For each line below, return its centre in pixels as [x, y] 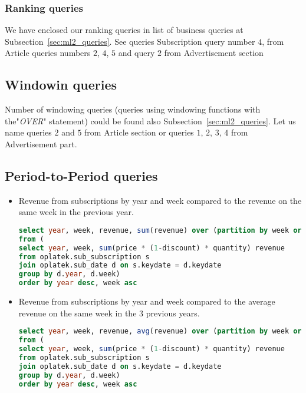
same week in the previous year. [76, 212]
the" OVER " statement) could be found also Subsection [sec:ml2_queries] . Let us [150, 120]
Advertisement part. [41, 143]
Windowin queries [61, 85]
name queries [28, 132]
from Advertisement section [214, 53]
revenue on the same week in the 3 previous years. [109, 313]
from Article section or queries [139, 132]
